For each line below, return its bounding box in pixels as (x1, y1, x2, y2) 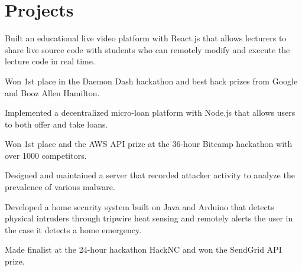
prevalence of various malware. (5, 181, 115, 193)
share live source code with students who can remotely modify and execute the (5, 43, 290, 55)
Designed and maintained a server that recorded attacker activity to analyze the (5, 169, 295, 181)
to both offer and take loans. (5, 117, 108, 130)
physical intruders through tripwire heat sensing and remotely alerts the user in (5, 212, 293, 224)
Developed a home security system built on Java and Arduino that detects (5, 200, 274, 213)
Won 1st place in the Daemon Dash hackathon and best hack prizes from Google (5, 74, 298, 87)
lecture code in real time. (5, 55, 95, 67)
